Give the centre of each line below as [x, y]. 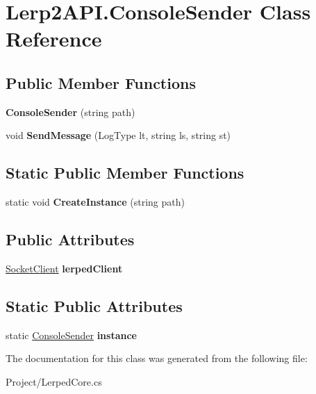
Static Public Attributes [94, 305]
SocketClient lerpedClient [64, 268]
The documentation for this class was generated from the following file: [157, 358]
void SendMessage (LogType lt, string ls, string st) [118, 135]
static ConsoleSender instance [71, 335]
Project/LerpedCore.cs [54, 381]
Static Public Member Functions [125, 173]
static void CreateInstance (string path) [95, 202]
